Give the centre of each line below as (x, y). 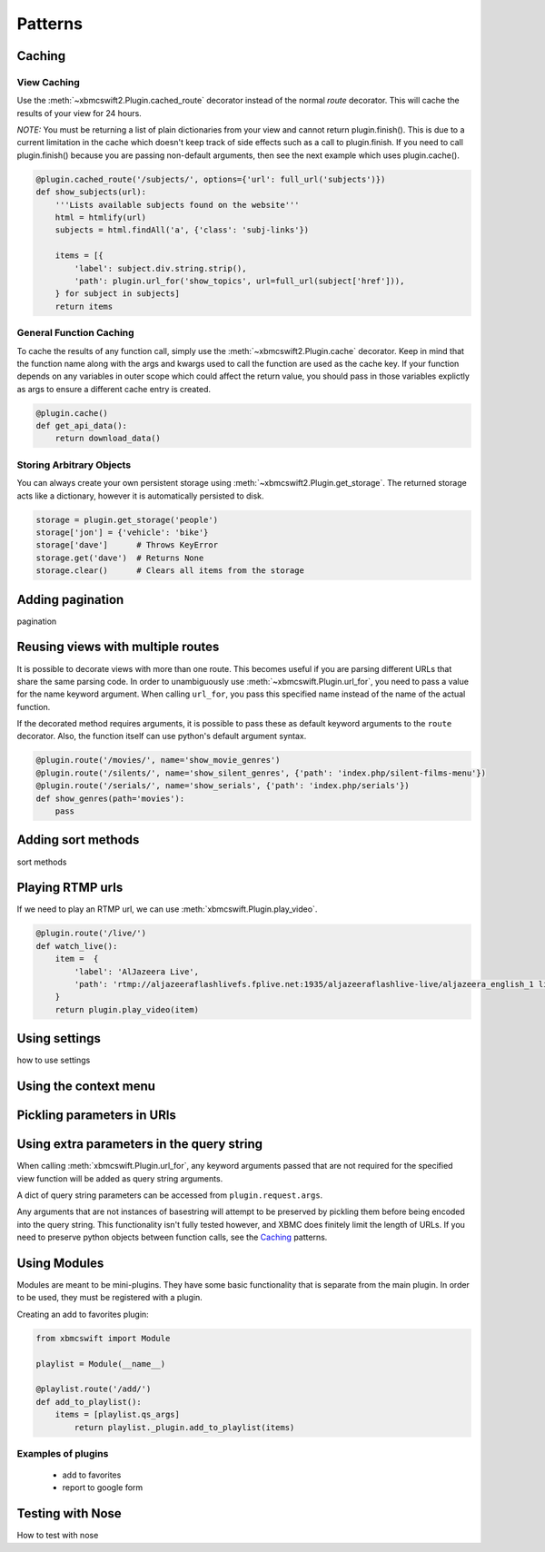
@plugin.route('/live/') (91, 934)
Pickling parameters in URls (96, 1116)
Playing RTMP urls (70, 888)
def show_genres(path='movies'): (110, 798)
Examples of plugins (63, 1453)
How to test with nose (58, 1536)
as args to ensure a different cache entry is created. (114, 389)
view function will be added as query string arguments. (120, 1178)
